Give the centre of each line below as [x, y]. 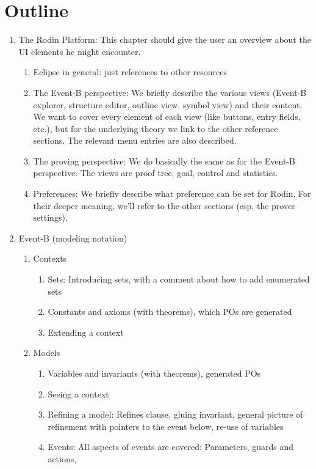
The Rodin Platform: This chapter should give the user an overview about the [165, 39]
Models [47, 353]
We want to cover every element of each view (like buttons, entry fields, [167, 116]
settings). [50, 217]
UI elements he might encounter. [80, 51]
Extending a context [86, 332]
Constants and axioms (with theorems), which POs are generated [170, 312]
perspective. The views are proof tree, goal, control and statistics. [156, 173]
